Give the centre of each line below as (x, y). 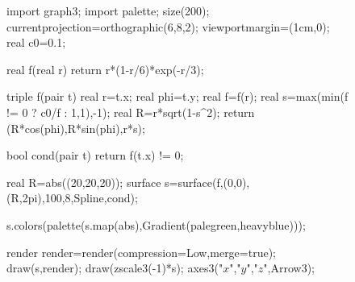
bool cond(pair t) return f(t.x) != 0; (95, 155)
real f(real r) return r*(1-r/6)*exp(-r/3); (105, 69)
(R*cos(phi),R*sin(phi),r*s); (76, 128)
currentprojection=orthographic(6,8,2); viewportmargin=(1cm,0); (168, 26)
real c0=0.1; (36, 42)
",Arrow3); (289, 268)
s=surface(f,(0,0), (207, 182)
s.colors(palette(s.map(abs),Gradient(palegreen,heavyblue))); (156, 224)
